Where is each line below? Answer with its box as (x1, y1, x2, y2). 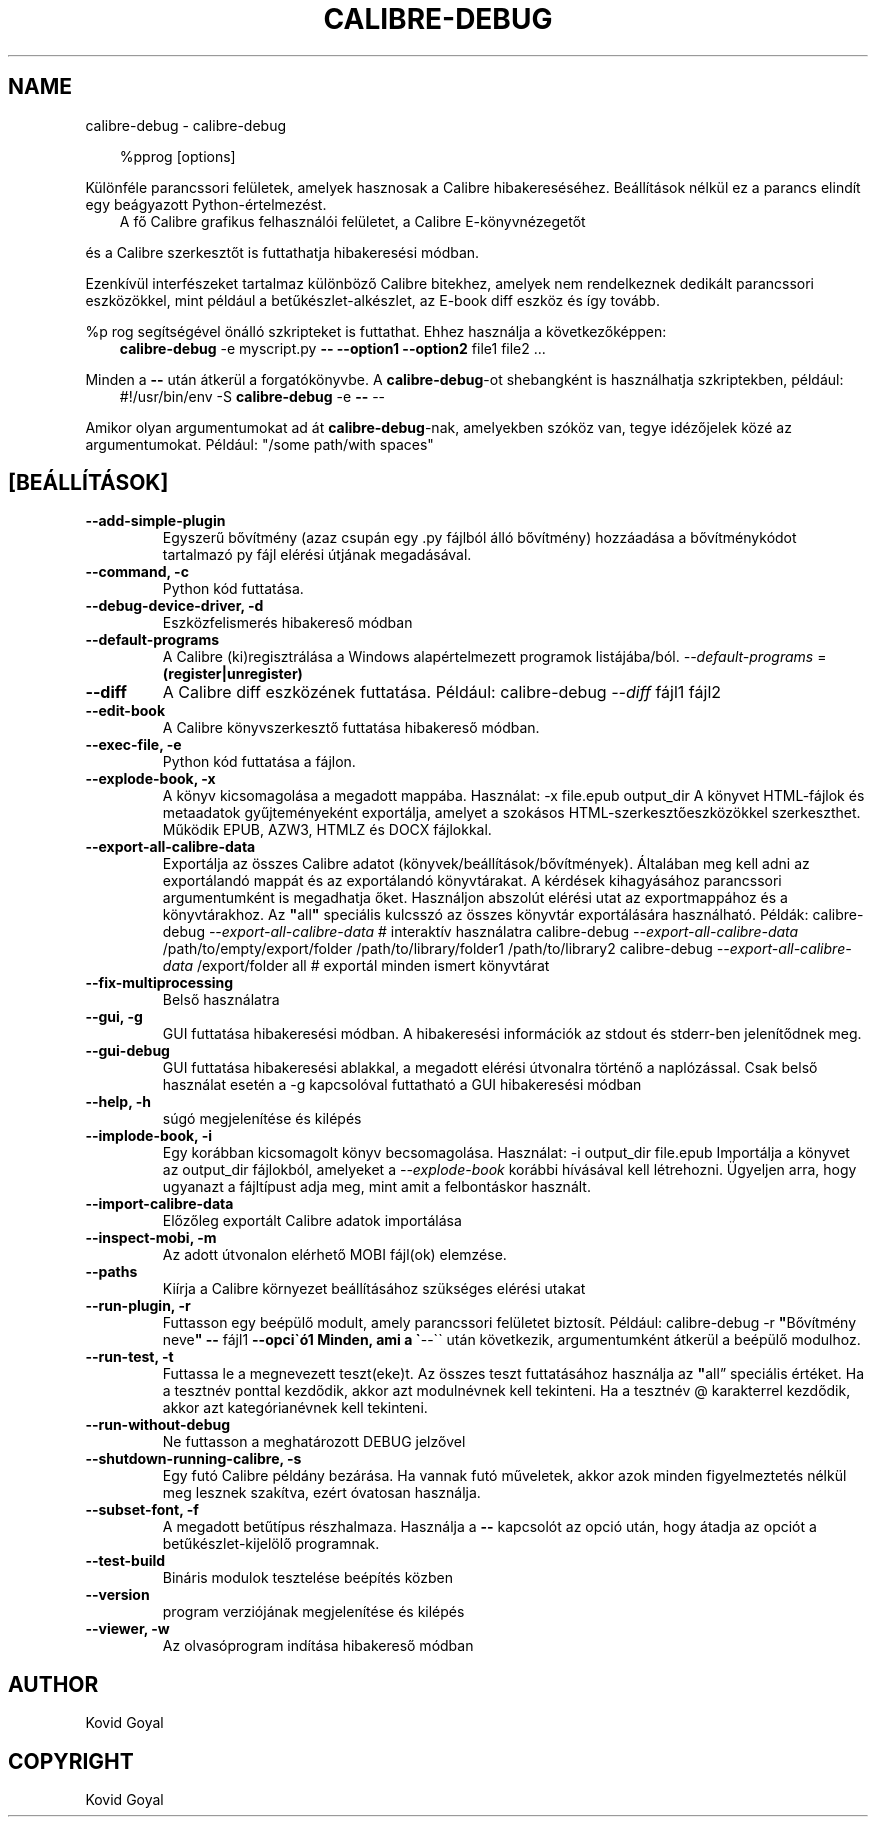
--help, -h (85, 1093, 151, 1111)
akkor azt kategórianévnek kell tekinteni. (162, 1399, 428, 1417)
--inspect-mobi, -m (85, 1229, 217, 1247)
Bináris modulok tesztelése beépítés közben (162, 1569, 453, 1587)
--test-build (85, 1552, 166, 1570)
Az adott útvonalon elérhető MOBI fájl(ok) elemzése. (162, 1246, 507, 1264)
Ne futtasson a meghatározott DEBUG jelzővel (162, 1433, 466, 1451)
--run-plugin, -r (85, 1297, 191, 1315)
